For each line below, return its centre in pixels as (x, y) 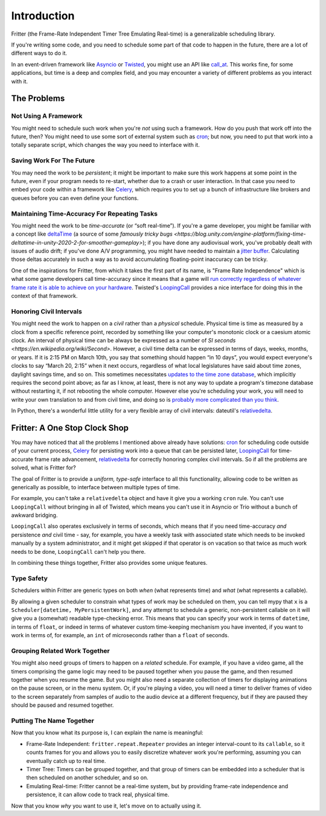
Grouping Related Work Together (60, 651)
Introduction (43, 16)
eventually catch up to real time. (66, 760)
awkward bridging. (34, 515)
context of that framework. (44, 296)
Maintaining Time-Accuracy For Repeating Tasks (85, 213)
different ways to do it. (39, 53)
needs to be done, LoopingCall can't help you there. (78, 551)
